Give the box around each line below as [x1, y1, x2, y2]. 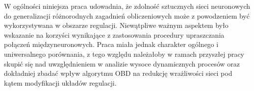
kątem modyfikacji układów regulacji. [4, 77, 117, 88]
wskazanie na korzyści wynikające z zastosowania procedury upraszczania [4, 29, 225, 40]
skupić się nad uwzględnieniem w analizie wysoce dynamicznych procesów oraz [4, 58, 240, 68]
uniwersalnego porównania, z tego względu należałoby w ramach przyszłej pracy [4, 48, 245, 59]
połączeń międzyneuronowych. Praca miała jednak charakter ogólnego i [4, 39, 219, 49]
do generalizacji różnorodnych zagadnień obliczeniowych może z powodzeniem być [4, 10, 250, 21]
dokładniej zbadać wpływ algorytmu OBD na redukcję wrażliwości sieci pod [4, 68, 232, 78]
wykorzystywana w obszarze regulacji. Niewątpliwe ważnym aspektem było [4, 20, 229, 30]
